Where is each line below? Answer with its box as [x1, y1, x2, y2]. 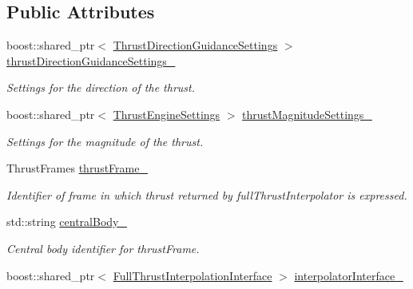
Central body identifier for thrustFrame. [6, 240, 200, 256]
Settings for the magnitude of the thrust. [6, 133, 204, 149]
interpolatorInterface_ [294, 267, 403, 283]
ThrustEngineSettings [113, 105, 220, 122]
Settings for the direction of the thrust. [6, 79, 195, 96]
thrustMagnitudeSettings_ [242, 105, 372, 122]
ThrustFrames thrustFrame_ [6, 160, 148, 176]
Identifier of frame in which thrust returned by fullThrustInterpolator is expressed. [6, 186, 407, 203]
